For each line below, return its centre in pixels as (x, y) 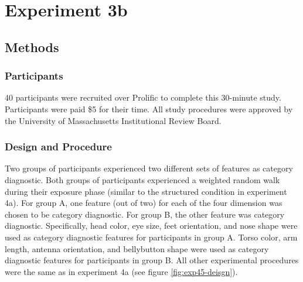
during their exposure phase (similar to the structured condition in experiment (146, 191)
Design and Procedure (58, 147)
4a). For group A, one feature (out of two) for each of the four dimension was (144, 203)
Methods (32, 47)
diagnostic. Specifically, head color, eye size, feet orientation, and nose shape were (151, 226)
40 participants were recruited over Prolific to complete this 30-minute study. (143, 97)
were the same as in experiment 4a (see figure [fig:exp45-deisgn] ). (121, 271)
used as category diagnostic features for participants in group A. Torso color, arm (151, 237)
